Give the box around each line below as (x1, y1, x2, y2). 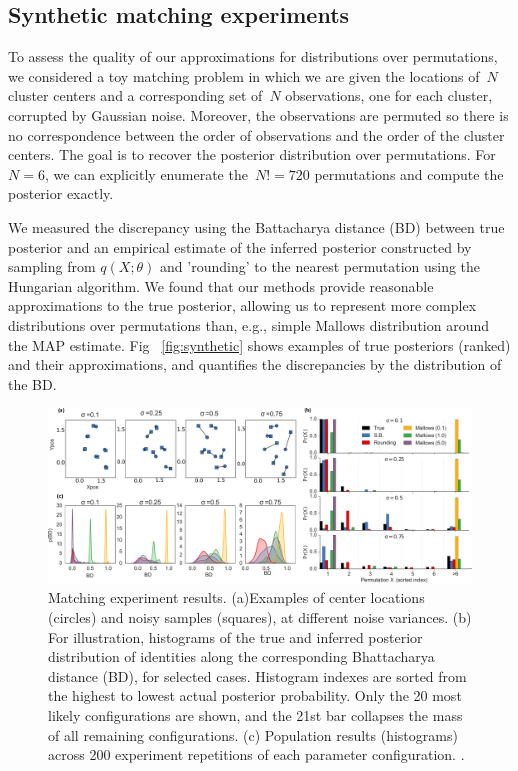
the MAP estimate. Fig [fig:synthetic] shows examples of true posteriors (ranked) (8, 334, 511, 355)
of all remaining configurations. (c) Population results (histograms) (48, 724, 458, 745)
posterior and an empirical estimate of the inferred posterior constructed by (8, 236, 472, 257)
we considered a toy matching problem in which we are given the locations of (8, 65, 480, 86)
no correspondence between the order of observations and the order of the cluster (8, 124, 505, 145)
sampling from (8, 256, 96, 277)
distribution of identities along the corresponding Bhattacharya (48, 646, 435, 667)
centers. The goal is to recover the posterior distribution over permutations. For (8, 144, 496, 165)
